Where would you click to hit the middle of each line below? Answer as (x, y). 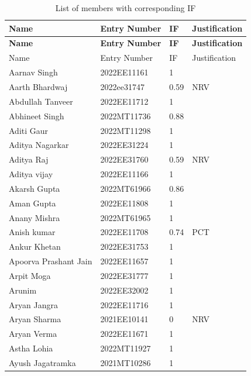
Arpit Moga (30, 275)
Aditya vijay (31, 174)
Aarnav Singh (33, 72)
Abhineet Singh (37, 115)
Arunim (23, 290)
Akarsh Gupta (35, 188)
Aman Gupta (32, 203)
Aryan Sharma (35, 319)
